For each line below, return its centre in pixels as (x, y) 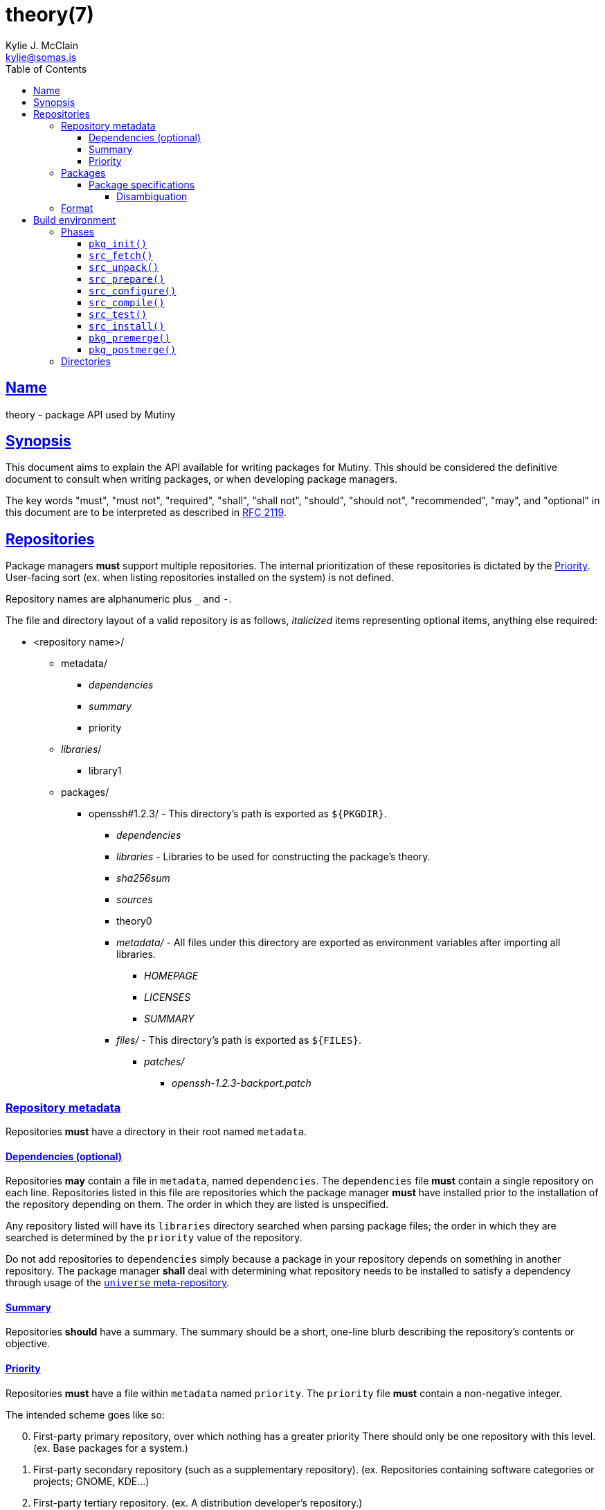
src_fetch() (121, 255)
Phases (78, 231)
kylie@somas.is (41, 57)
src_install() (127, 326)
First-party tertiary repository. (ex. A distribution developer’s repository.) (198, 1502)
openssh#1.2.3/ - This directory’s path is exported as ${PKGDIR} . (238, 814)
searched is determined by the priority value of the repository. (154, 1238)
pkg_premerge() (130, 338)
